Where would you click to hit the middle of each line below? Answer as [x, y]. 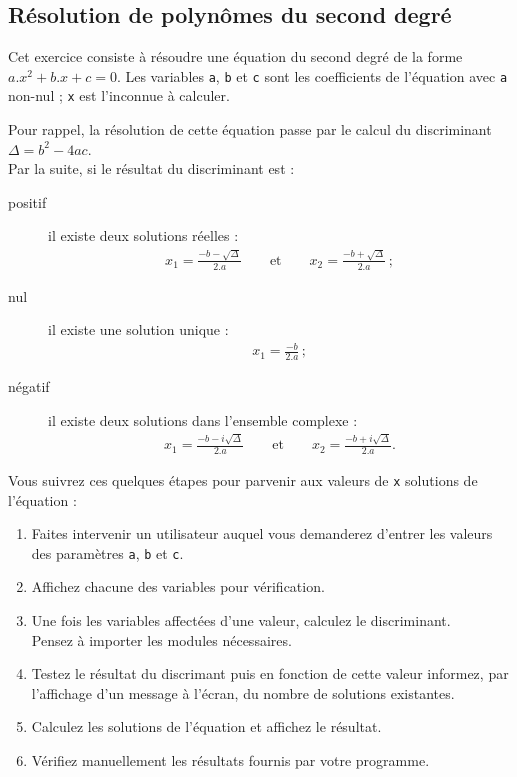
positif [27, 201]
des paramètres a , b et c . [107, 552]
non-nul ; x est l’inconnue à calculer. [119, 95]
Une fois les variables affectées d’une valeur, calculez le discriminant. [241, 620]
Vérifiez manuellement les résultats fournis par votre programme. [230, 760]
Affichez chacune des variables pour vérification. [178, 586]
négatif [29, 386]
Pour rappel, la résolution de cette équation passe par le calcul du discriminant [250, 129]
